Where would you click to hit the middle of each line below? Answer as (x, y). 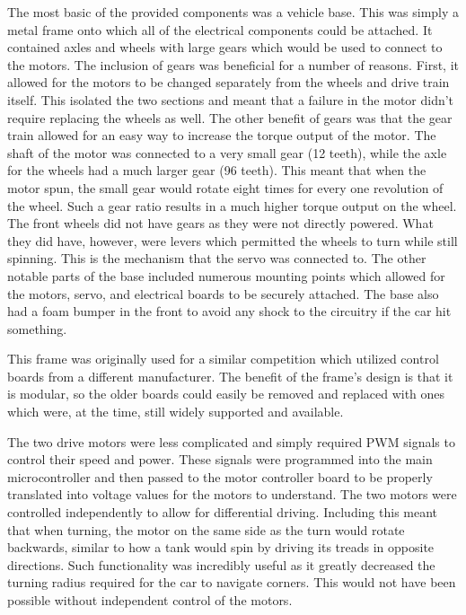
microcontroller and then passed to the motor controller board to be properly (220, 476)
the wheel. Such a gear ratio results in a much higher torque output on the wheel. (232, 205)
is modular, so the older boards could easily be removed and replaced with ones (226, 394)
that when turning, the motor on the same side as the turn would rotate (206, 529)
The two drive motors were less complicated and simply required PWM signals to (231, 441)
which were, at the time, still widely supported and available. (176, 412)
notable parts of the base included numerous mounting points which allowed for (226, 275)
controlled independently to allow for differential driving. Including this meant (223, 512)
